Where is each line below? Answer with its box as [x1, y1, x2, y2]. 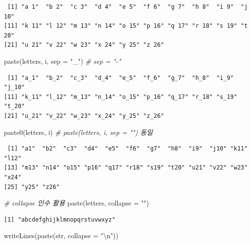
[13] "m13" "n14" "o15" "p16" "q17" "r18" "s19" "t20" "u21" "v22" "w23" [4, 164, 248, 171]
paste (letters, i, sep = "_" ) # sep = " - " [4, 56, 121, 66]
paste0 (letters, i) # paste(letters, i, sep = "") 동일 [4, 127, 153, 137]
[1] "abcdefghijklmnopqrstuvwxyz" [4, 216, 116, 223]
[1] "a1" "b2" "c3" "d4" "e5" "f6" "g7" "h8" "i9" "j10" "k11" [7, 145, 248, 152]
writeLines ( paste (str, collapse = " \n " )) [4, 230, 119, 241]
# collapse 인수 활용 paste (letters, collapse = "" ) [4, 198, 149, 208]
